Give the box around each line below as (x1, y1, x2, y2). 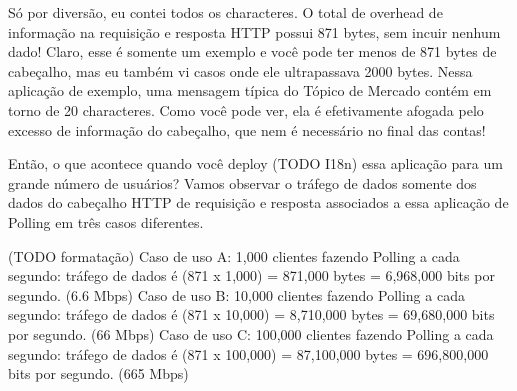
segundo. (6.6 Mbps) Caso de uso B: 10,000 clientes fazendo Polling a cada (8, 284, 465, 305)
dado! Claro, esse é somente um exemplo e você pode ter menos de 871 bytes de (8, 41, 497, 62)
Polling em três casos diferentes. (8, 211, 204, 232)
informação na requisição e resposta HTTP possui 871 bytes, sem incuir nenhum (8, 21, 501, 42)
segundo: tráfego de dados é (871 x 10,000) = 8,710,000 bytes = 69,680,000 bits (8, 304, 495, 325)
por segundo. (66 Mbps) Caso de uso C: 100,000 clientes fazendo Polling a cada (8, 323, 494, 344)
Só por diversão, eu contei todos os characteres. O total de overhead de (8, 2, 443, 22)
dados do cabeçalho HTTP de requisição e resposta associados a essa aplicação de (8, 192, 509, 213)
